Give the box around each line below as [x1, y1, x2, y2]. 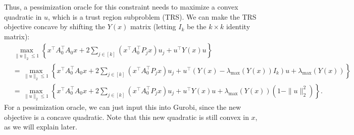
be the [186, 21, 207, 32]
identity [226, 21, 250, 32]
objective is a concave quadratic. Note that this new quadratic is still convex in [4, 111, 249, 122]
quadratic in [4, 11, 42, 22]
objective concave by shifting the [4, 21, 105, 32]
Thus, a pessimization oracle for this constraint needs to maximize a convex [4, 2, 238, 12]
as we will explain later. [4, 121, 77, 132]
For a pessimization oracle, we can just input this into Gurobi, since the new [4, 101, 241, 112]
